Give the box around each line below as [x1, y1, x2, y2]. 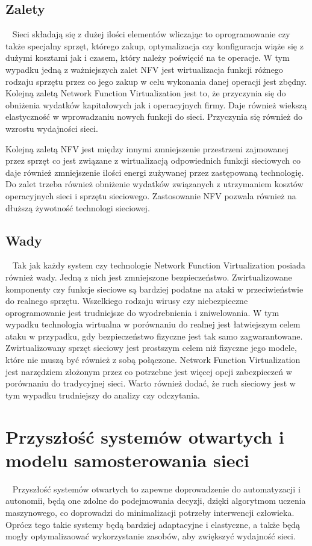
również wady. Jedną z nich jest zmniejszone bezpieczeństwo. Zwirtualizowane [5, 270, 292, 283]
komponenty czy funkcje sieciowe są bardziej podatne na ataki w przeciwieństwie [5, 282, 304, 295]
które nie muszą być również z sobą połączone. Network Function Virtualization [5, 353, 301, 366]
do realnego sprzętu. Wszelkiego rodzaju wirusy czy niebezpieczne [5, 294, 248, 307]
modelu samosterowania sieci [5, 447, 249, 472]
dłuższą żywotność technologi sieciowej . [5, 201, 150, 214]
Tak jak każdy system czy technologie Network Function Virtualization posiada [12, 259, 305, 271]
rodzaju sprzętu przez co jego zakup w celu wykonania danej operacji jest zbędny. [5, 75, 307, 87]
